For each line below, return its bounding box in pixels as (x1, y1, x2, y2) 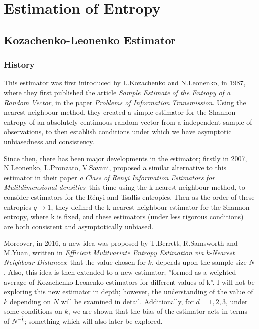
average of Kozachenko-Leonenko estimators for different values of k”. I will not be (4, 276, 255, 287)
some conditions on (4, 306, 62, 316)
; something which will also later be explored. (24, 316, 163, 326)
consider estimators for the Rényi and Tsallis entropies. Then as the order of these (4, 191, 255, 202)
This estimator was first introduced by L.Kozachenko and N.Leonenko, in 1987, (4, 78, 246, 88)
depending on (9, 296, 51, 306)
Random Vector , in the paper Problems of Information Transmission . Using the (4, 97, 246, 107)
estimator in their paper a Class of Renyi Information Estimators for (4, 172, 215, 182)
